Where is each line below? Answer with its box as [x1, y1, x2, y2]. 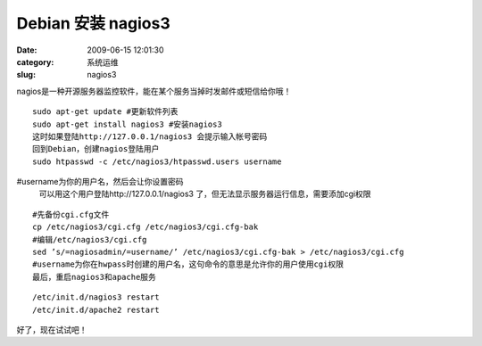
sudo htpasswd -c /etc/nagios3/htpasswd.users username [32, 156, 282, 167]
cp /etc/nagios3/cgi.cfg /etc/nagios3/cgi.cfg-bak [32, 222, 259, 232]
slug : [16, 70, 36, 80]
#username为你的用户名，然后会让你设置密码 [16, 177, 184, 187]
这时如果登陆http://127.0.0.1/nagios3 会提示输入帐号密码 [32, 131, 268, 142]
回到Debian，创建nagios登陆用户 [32, 144, 160, 154]
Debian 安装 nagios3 [16, 13, 170, 33]
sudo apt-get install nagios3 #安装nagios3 [32, 119, 222, 129]
